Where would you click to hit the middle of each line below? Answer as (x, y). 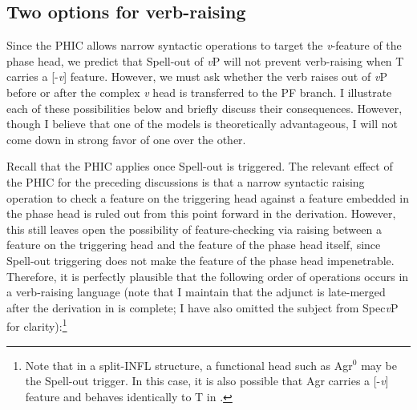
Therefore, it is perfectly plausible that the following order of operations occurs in (208, 276)
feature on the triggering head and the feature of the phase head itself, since (194, 245)
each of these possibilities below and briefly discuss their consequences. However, (204, 108)
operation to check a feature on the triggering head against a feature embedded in (208, 197)
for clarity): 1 (37, 325)
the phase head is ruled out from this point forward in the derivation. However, (201, 213)
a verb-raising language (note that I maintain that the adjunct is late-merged (196, 292)
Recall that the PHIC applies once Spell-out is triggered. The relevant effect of (200, 166)
